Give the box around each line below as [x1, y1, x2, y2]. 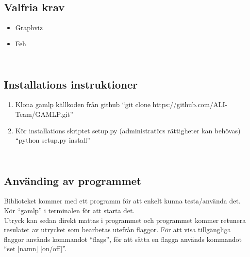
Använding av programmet [4, 173, 141, 188]
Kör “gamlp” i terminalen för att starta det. [4, 205, 135, 215]
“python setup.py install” [15, 135, 90, 145]
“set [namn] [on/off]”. [4, 243, 67, 254]
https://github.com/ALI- [152, 99, 228, 110]
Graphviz [15, 22, 43, 32]
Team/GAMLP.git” [15, 109, 73, 119]
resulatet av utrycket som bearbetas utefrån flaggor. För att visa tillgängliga [4, 224, 231, 235]
